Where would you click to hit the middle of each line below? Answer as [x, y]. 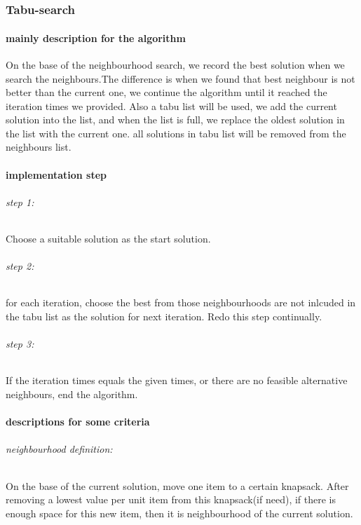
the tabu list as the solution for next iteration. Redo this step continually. [164, 316]
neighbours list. [39, 147]
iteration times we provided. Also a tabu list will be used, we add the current [171, 105]
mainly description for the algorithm [96, 37]
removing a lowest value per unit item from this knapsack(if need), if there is [171, 499]
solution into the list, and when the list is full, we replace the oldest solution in [175, 120]
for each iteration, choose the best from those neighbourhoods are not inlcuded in [181, 302]
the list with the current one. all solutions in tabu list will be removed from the [176, 133]
